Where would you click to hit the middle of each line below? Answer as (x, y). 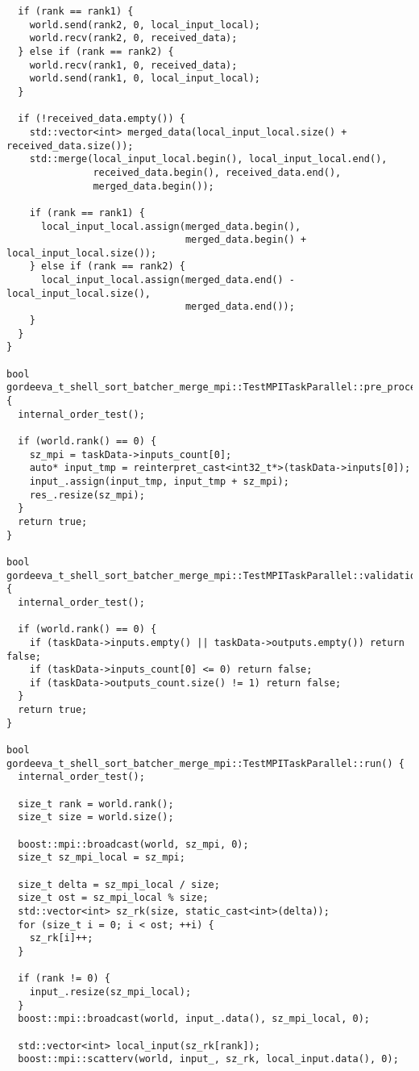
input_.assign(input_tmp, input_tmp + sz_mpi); (159, 481)
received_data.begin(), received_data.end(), (217, 172)
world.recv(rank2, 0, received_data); (133, 38)
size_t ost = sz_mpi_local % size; (113, 898)
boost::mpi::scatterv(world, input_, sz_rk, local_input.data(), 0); (208, 1059)
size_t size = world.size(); (96, 817)
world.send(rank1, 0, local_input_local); (145, 79)
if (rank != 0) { (64, 979)
